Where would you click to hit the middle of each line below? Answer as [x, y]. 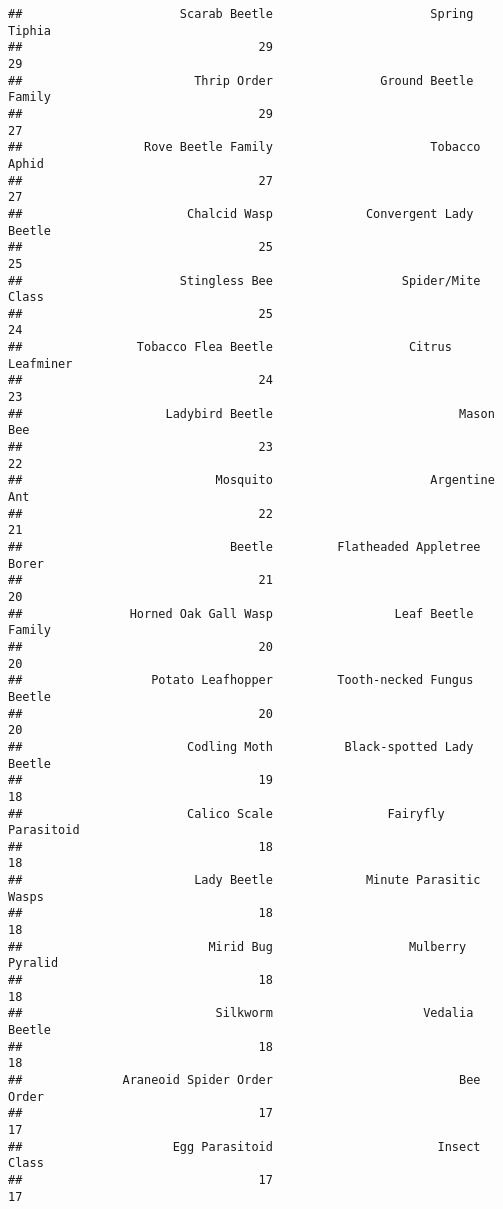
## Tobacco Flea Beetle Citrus [230, 347]
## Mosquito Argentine [251, 480]
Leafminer [40, 363]
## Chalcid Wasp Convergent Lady [241, 213]
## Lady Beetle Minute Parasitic [244, 880]
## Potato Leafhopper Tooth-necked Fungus [241, 680]
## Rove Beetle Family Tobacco [244, 147]
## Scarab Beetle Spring [241, 14]
